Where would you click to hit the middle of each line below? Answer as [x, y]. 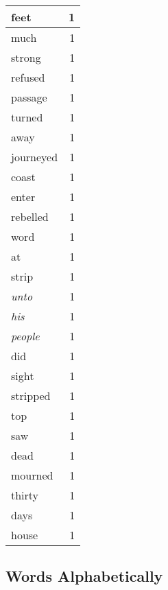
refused [28, 77]
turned [27, 117]
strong [26, 57]
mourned [32, 475]
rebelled [30, 216]
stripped [31, 396]
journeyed [35, 157]
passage [29, 97]
